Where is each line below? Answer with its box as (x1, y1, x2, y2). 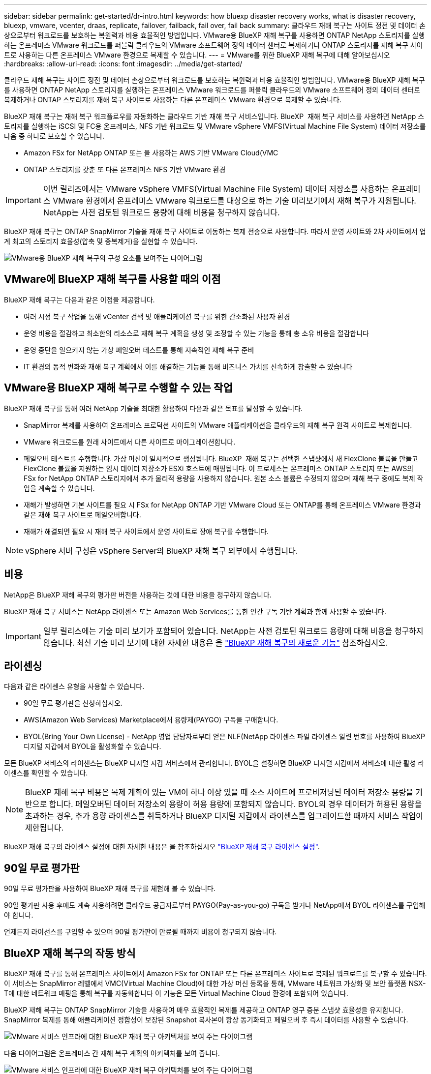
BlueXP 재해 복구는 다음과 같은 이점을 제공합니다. (4, 295, 155, 304)
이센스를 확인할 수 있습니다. (4, 769, 88, 777)
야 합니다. (4, 911, 33, 920)
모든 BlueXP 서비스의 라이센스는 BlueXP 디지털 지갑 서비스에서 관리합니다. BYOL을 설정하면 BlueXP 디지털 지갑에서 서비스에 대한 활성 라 (4, 759, 425, 768)
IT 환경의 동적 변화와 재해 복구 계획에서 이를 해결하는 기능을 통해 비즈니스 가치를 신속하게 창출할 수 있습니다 (24, 362, 353, 371)
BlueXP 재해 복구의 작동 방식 (4, 947, 136, 959)
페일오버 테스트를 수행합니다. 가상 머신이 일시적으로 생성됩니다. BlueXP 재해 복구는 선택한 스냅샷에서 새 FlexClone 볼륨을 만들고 (24, 454, 418, 463)
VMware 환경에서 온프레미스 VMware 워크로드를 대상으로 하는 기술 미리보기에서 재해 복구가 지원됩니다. (53, 196, 416, 206)
